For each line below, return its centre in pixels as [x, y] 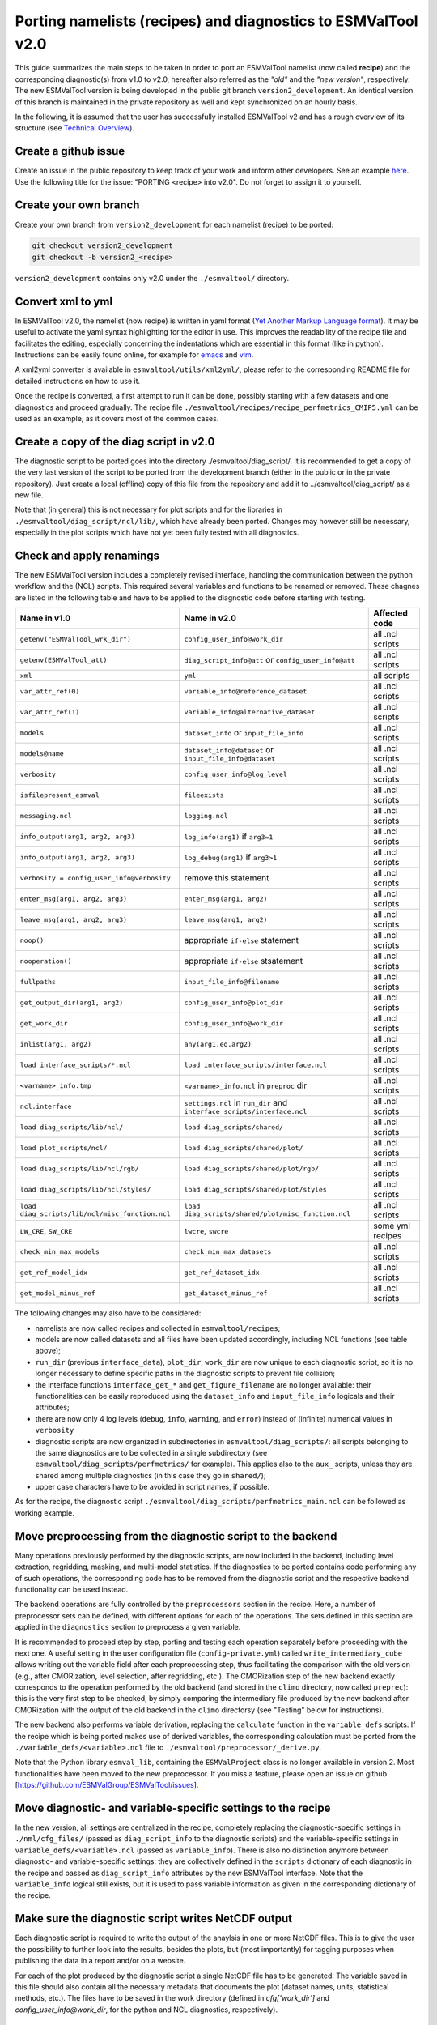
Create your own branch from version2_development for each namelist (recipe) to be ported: [174, 224]
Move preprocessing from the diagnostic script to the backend [176, 1536]
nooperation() [46, 961]
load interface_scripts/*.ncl [75, 1065]
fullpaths [38, 981]
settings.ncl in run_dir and [235, 1102]
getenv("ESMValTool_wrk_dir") [75, 639]
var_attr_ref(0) [50, 691]
